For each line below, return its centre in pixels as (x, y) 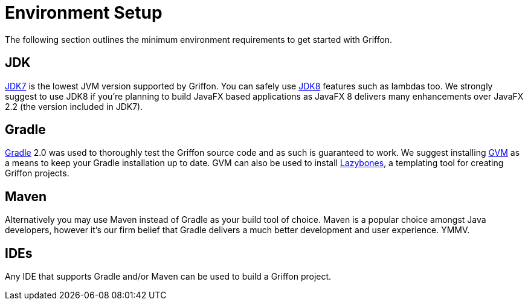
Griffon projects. (37, 173)
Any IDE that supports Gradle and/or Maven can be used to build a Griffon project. (168, 277)
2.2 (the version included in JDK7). (74, 106)
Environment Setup (84, 13)
